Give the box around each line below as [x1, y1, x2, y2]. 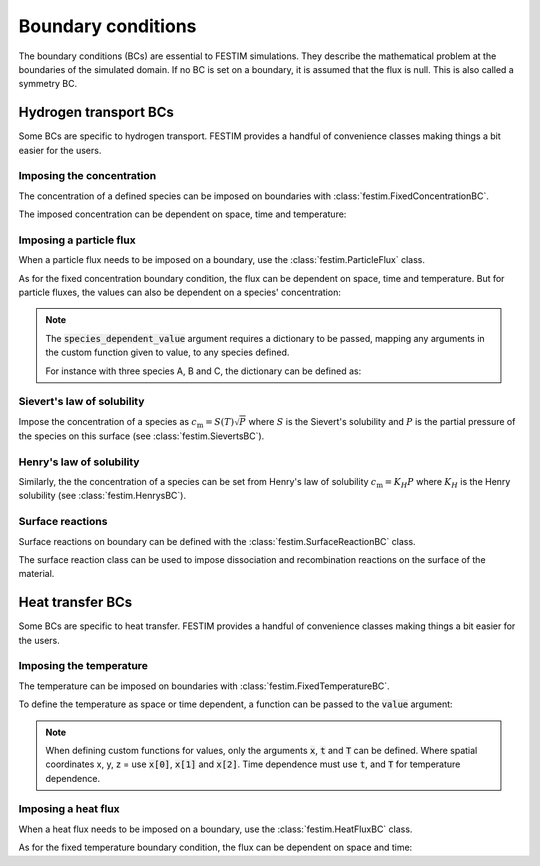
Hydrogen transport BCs [18, 104, 175, 121]
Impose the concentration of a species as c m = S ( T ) [18, 415, 235, 430]
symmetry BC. [18, 78, 78, 90]
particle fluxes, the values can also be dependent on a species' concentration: [18, 286, 342, 299]
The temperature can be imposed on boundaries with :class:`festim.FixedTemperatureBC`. [18, 680, 390, 692]
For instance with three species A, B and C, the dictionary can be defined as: [45, 365, 362, 377]
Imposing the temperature [18, 659, 149, 673]
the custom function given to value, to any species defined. [45, 346, 290, 359]
